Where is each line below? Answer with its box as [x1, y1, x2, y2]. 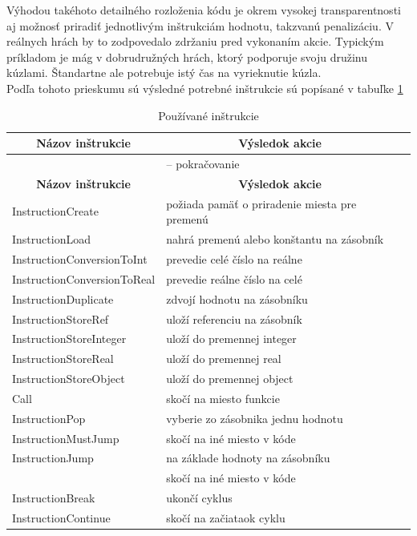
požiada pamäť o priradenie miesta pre [166, 195, 357, 212]
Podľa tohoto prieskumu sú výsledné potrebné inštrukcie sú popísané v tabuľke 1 [6, 79, 403, 96]
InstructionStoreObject [12, 370, 125, 387]
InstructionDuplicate [12, 290, 114, 307]
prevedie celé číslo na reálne [166, 250, 302, 267]
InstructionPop [12, 409, 86, 426]
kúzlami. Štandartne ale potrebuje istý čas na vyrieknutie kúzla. [6, 64, 322, 81]
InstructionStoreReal [12, 350, 114, 367]
